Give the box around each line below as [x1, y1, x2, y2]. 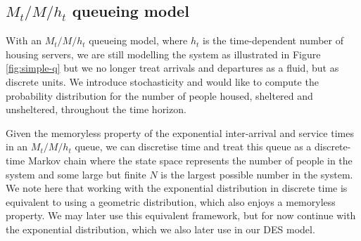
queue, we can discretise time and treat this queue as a [75, 139, 312, 154]
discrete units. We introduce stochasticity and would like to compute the [6, 74, 319, 89]
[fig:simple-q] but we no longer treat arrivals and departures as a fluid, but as [6, 60, 339, 75]
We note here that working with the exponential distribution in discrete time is [6, 181, 348, 195]
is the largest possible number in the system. [160, 167, 353, 181]
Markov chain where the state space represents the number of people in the [27, 152, 353, 167]
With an [6, 33, 42, 48]
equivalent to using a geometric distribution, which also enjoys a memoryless [6, 194, 336, 209]
